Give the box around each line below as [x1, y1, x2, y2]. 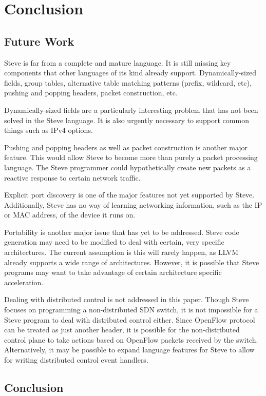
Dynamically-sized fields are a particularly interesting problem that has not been [4, 104, 258, 115]
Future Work [4, 33, 74, 49]
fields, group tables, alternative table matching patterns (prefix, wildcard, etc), [4, 77, 252, 88]
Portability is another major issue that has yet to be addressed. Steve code [4, 226, 239, 237]
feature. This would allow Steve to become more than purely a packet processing [4, 152, 258, 163]
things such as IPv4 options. [4, 125, 93, 135]
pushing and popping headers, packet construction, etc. [4, 87, 178, 98]
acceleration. [4, 276, 44, 287]
